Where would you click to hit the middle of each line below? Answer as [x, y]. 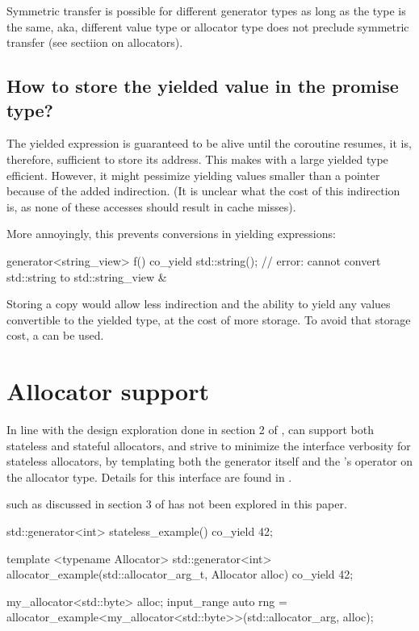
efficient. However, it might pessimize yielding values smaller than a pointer [193, 175]
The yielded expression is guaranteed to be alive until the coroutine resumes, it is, [209, 143]
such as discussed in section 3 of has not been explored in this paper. [177, 504]
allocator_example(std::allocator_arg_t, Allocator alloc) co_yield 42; [180, 574]
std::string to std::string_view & [87, 276]
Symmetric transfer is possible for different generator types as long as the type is [206, 10]
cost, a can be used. [55, 335]
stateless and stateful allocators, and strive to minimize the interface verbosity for [209, 445]
